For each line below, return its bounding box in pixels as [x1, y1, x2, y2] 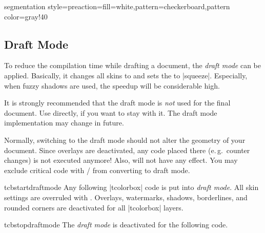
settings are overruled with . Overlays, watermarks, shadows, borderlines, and [4, 192, 248, 202]
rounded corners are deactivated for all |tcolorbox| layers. [4, 202, 184, 213]
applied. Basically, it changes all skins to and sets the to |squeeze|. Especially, [4, 70, 248, 80]
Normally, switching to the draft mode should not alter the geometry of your [4, 134, 246, 145]
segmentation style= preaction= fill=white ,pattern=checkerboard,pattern [4, 1, 230, 11]
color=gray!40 [4, 11, 48, 22]
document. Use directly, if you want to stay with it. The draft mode [4, 107, 217, 118]
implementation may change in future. [4, 117, 124, 128]
